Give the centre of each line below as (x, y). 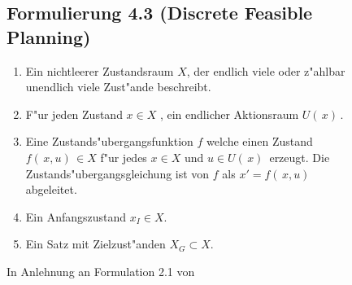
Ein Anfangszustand (76, 216)
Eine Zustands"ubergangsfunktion (109, 141)
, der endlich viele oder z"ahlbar (266, 70)
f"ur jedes (124, 157)
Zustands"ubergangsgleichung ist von (117, 173)
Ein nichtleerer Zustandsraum (100, 70)
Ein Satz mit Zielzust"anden (96, 244)
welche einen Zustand (260, 141)
